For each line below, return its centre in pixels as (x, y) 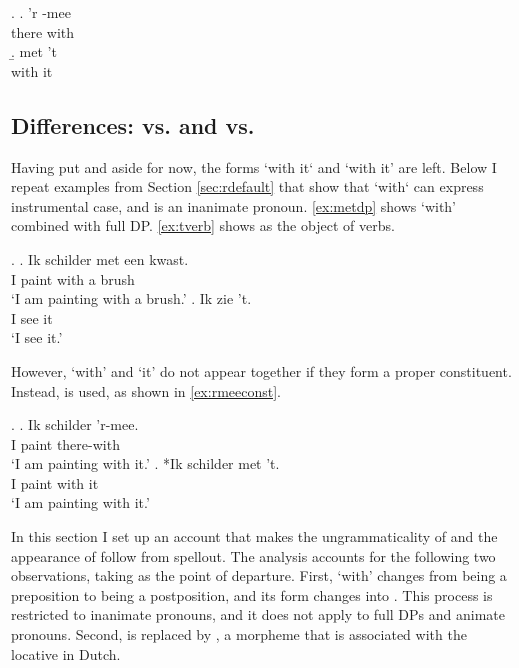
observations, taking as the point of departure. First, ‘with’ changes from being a (259, 575)
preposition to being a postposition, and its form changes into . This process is (252, 594)
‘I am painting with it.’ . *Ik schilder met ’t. (145, 463)
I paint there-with (65, 443)
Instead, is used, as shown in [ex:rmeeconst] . (146, 390)
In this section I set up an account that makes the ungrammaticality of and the (254, 536)
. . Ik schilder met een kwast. (100, 258)
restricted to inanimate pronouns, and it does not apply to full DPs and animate (258, 614)
